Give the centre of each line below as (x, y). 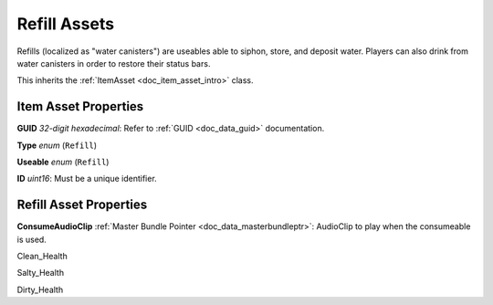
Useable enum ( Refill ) (63, 162)
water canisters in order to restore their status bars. (114, 63)
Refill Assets (65, 24)
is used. (32, 239)
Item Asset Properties (80, 106)
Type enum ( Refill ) (57, 145)
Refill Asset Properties (82, 205)
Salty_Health (40, 273)
